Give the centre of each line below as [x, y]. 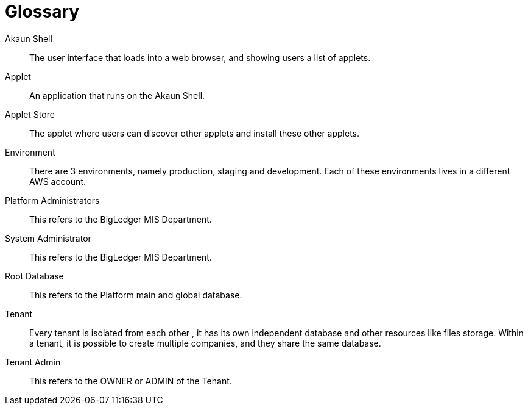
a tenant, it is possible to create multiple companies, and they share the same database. [205, 343]
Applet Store [30, 114]
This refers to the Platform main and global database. [136, 295]
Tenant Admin [33, 362]
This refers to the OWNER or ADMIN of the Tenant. [131, 381]
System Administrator [48, 238]
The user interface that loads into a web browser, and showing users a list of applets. [200, 57]
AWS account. [58, 181]
